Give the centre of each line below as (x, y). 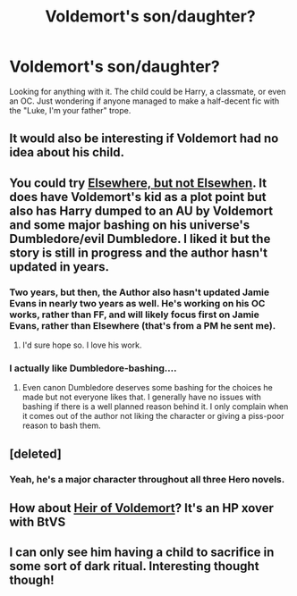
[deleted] (36, 453)
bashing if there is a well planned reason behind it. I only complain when (155, 407)
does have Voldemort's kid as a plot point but (138, 197)
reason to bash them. (61, 425)
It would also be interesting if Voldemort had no (144, 139)
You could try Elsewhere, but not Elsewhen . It (138, 183)
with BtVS (38, 522)
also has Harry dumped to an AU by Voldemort (141, 210)
